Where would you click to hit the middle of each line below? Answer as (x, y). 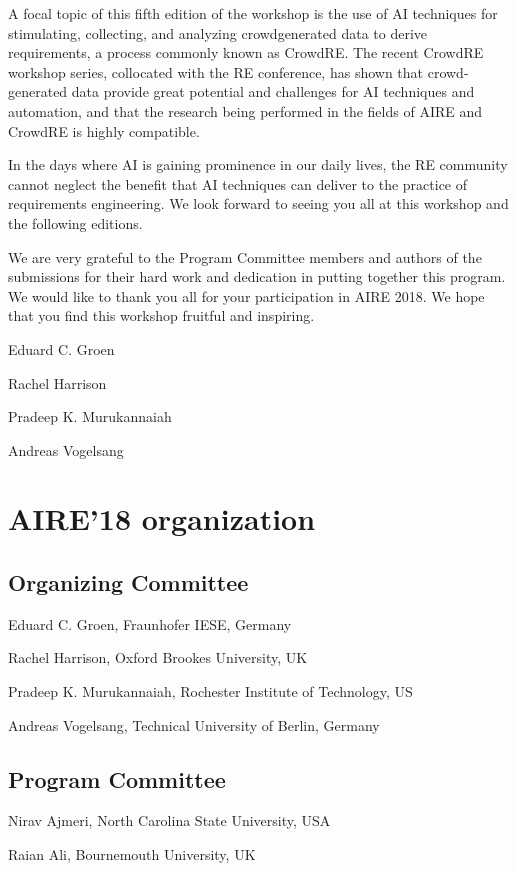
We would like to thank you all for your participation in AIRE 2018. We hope (246, 295)
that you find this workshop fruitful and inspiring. (161, 315)
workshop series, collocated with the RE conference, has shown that (216, 71)
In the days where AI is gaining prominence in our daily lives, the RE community (258, 164)
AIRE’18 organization (162, 518)
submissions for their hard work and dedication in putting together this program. (257, 276)
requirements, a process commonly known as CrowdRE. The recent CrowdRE (246, 52)
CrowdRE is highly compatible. (104, 130)
